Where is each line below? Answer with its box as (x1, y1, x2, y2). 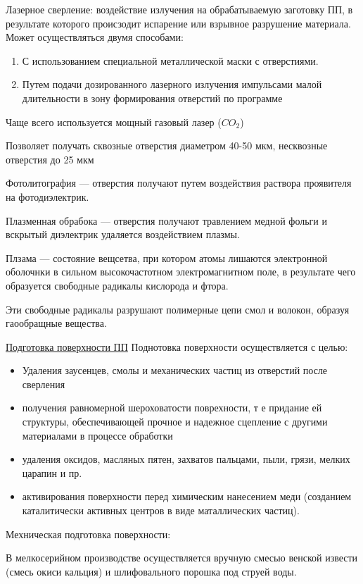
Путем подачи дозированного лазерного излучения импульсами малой (22, 77, 322, 92)
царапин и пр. (22, 465, 82, 480)
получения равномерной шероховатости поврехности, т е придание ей (22, 400, 322, 415)
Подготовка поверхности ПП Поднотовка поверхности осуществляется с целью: (6, 339, 348, 354)
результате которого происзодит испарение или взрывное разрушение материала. (6, 15, 351, 30)
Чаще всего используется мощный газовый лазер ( (6, 114, 222, 129)
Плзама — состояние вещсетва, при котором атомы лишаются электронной (6, 250, 328, 265)
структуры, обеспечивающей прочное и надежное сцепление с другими (22, 414, 328, 429)
